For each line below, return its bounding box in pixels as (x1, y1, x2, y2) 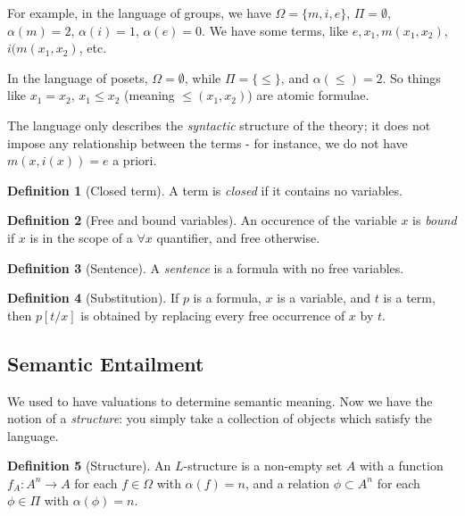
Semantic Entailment (7, 349, 204, 377)
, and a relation (245, 473, 330, 492)
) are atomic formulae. (247, 86, 370, 104)
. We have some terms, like (202, 21, 348, 39)
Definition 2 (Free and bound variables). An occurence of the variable (7, 211, 397, 229)
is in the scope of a (29, 228, 133, 246)
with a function (359, 456, 444, 475)
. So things (382, 68, 441, 87)
